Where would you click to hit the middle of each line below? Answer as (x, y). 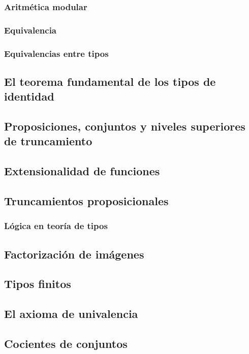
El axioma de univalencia (71, 314)
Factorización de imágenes (74, 254)
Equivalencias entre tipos (56, 53)
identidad (29, 96)
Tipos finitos (38, 284)
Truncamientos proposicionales (86, 201)
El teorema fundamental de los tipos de (110, 81)
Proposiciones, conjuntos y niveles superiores (125, 126)
